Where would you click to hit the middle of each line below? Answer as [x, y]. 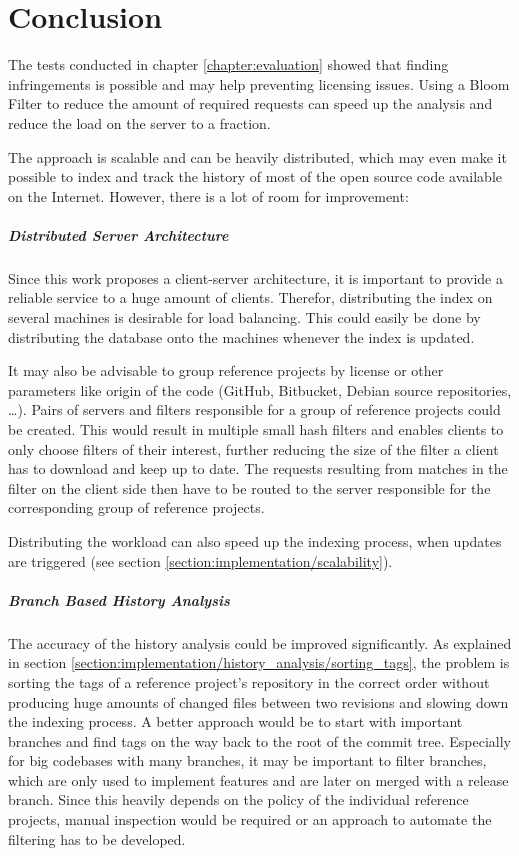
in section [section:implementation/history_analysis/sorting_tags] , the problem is [259, 662]
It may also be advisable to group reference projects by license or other [226, 370]
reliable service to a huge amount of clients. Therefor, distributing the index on [250, 297]
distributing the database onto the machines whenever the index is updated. [241, 336]
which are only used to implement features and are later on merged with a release [258, 779]
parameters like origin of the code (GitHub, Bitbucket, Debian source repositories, [260, 389]
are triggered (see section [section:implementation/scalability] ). [200, 560]
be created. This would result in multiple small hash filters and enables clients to [256, 429]
